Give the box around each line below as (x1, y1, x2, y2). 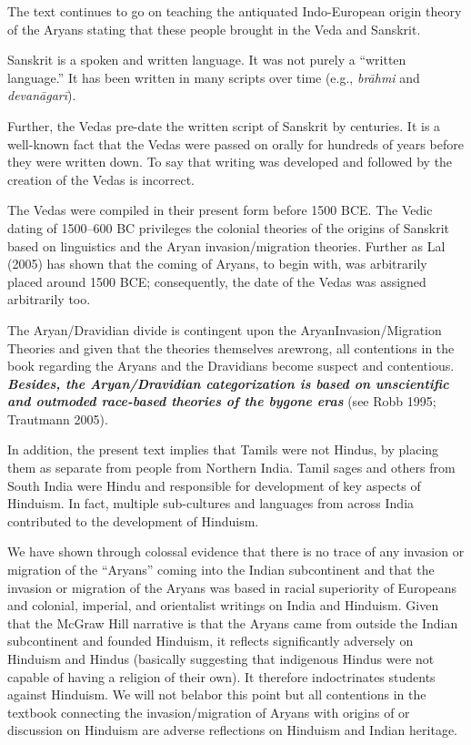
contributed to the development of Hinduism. (7, 511, 259, 530)
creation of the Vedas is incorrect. (7, 169, 195, 189)
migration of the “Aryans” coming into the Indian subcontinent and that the (7, 560, 435, 579)
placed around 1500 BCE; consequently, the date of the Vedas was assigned (7, 271, 426, 291)
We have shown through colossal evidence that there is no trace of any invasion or (7, 542, 465, 561)
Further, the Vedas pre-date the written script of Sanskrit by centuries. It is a (7, 116, 441, 135)
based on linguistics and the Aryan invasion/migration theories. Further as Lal (7, 236, 446, 255)
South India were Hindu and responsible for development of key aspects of (7, 475, 421, 495)
